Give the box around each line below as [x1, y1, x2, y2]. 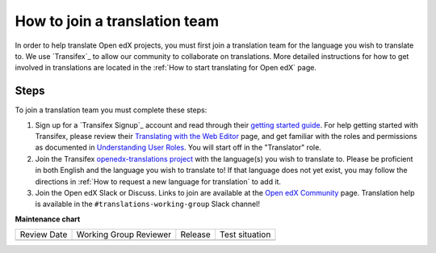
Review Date [19, 229, 68, 240]
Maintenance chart [15, 214, 81, 224]
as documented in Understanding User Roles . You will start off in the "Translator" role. [35, 142, 322, 153]
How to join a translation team [15, 12, 220, 30]
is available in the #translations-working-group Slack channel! [35, 199, 260, 209]
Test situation [219, 229, 271, 240]
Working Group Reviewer [76, 229, 172, 240]
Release [180, 229, 212, 240]
